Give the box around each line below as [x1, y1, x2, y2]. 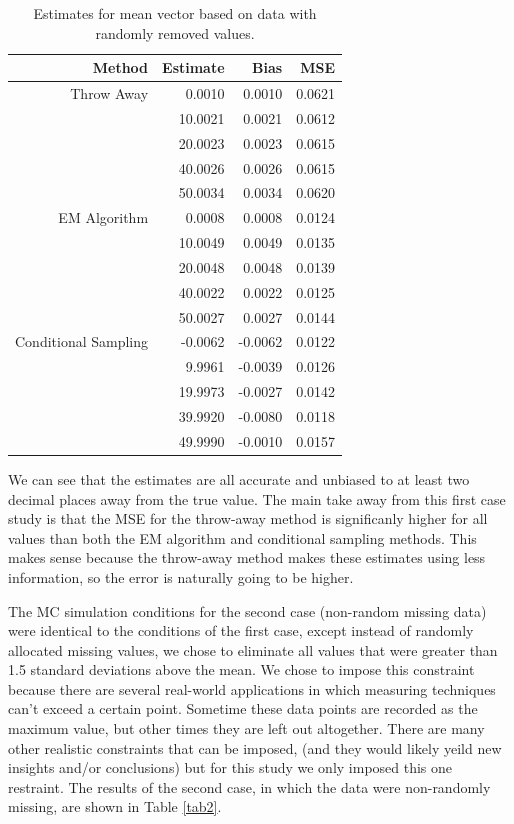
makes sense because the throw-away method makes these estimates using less [8, 547, 486, 568]
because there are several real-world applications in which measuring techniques [8, 678, 496, 699]
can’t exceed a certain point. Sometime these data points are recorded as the [8, 698, 478, 719]
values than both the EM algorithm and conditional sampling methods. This [8, 527, 477, 548]
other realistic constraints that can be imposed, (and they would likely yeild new [8, 737, 502, 758]
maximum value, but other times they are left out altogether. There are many [8, 718, 485, 739]
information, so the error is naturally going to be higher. [8, 566, 354, 587]
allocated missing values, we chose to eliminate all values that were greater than [8, 639, 498, 660]
